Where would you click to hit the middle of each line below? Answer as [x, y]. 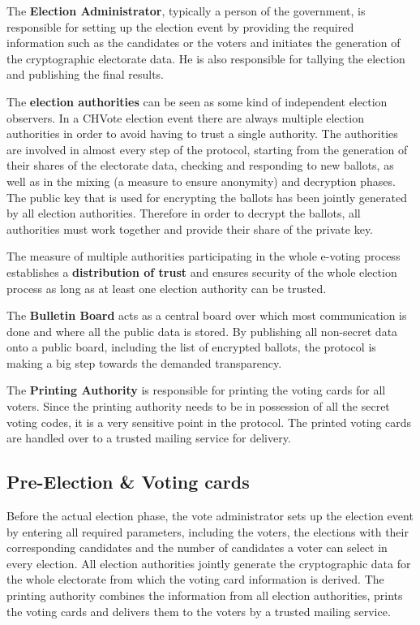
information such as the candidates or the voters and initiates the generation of [204, 43]
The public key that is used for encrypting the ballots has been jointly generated [207, 197]
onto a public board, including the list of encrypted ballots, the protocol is [191, 347]
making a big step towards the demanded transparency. [144, 362]
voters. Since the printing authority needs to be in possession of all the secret [198, 406]
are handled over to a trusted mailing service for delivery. [149, 438]
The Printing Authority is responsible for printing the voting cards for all [196, 390]
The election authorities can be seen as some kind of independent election [197, 101]
